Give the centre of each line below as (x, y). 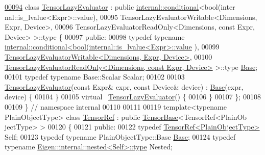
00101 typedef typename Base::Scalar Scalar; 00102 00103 (95, 77)
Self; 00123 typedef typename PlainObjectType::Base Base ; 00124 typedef (120, 136)
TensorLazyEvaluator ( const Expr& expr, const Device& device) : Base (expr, (124, 86)
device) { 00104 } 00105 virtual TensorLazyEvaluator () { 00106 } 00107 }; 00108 (133, 97)
